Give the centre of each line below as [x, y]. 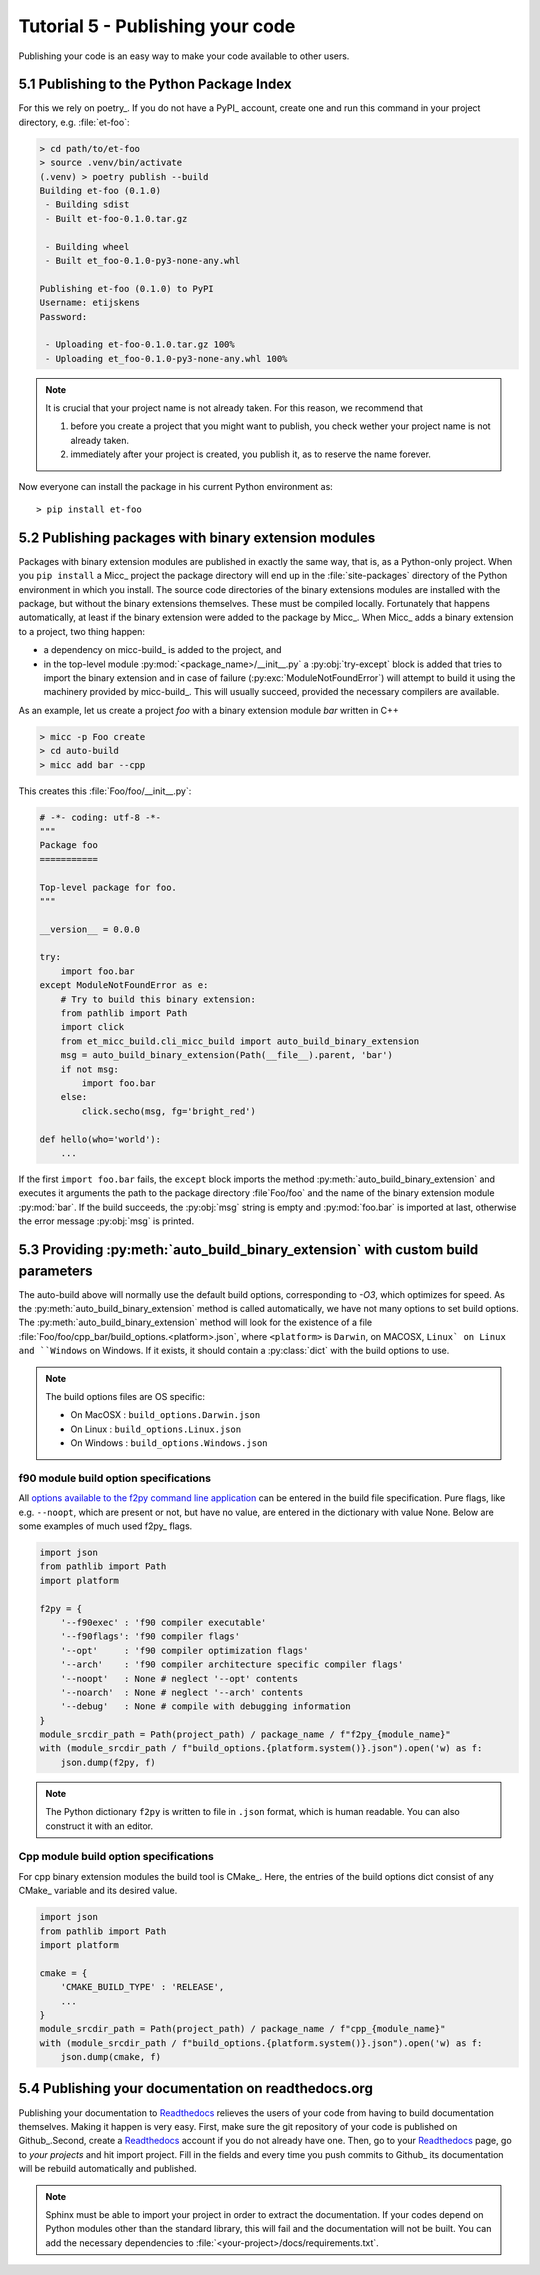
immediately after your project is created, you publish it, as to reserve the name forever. [251, 454]
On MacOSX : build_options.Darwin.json [165, 1415]
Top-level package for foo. [108, 887]
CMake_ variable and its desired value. [98, 1891]
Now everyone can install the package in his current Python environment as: [176, 486]
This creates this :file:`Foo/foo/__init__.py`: [105, 791]
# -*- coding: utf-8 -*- [100, 817]
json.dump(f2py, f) [108, 1762]
